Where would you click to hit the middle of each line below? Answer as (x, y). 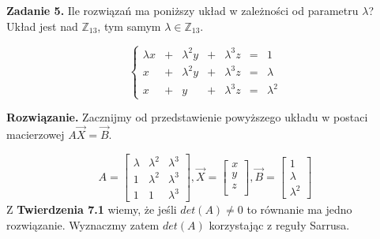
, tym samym (129, 26)
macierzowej (36, 134)
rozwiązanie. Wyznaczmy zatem (83, 224)
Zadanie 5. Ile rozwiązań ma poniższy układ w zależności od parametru (182, 10)
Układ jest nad (42, 26)
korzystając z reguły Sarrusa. (279, 224)
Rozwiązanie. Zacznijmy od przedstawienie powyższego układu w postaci (187, 117)
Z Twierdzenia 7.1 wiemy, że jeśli (92, 209)
